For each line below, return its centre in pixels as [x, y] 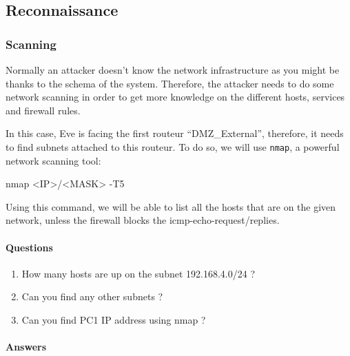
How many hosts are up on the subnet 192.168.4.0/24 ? [138, 273]
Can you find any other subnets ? [92, 296]
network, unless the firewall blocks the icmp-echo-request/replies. [143, 220]
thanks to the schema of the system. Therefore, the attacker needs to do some [170, 83]
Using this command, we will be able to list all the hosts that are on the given [171, 206]
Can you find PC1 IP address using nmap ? [114, 319]
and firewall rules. [43, 110]
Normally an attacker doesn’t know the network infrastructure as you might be [173, 70]
